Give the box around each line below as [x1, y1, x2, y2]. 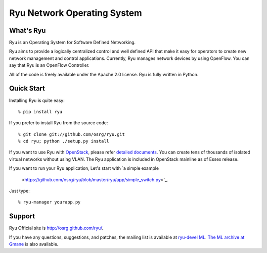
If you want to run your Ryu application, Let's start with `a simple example [9, 165, 159, 171]
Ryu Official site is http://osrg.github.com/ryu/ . [9, 225, 104, 231]
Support [9, 212, 35, 220]
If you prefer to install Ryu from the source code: [9, 120, 108, 126]
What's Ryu [9, 26, 46, 35]
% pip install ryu [18, 109, 63, 114]
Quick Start [9, 84, 45, 93]
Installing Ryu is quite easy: [9, 97, 65, 103]
